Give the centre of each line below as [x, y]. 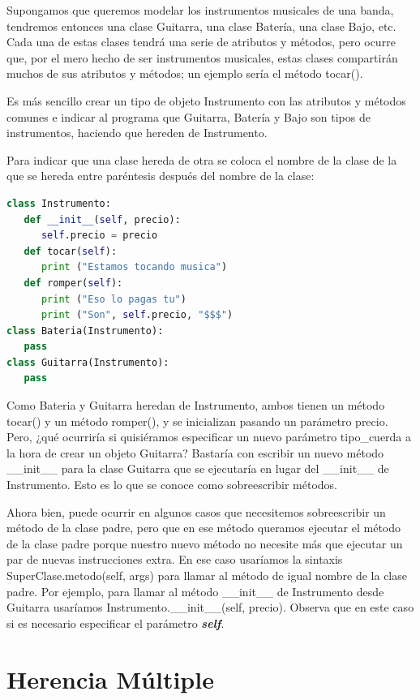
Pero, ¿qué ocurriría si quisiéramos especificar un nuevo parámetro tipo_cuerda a [209, 437]
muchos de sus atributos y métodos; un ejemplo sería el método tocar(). [185, 73]
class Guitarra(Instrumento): [88, 362]
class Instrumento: [59, 203]
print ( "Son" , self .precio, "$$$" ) [137, 315]
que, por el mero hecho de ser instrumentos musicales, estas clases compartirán [202, 57]
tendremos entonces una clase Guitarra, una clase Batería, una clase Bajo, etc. [201, 26]
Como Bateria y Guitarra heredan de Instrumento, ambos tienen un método [196, 405]
